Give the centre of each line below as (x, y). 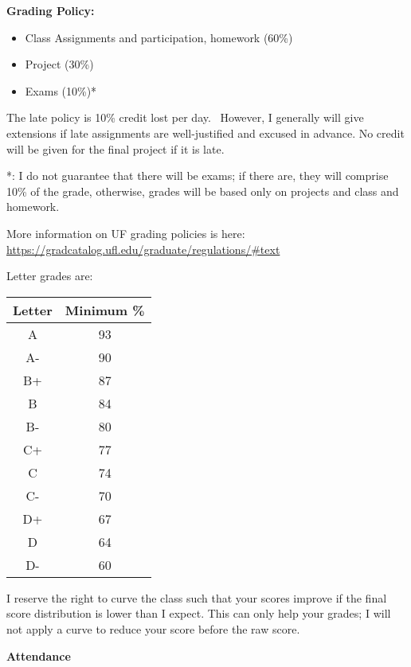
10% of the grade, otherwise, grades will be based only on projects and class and (203, 191)
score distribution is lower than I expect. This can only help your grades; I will (199, 613)
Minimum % (105, 310)
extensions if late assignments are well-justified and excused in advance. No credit (205, 133)
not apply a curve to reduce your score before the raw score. (153, 628)
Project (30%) (59, 64)
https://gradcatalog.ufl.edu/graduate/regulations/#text (143, 249)
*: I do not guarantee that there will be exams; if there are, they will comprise (198, 176)
